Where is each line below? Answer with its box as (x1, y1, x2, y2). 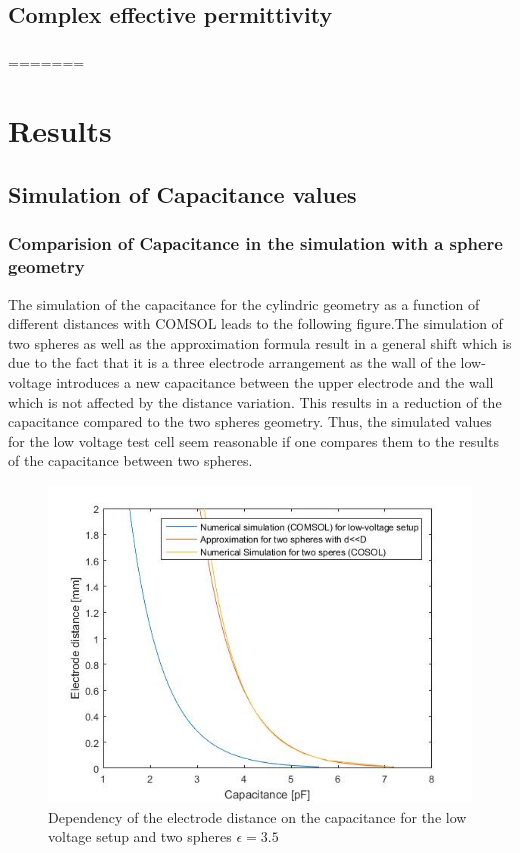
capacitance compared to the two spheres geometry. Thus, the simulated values (8, 411, 492, 432)
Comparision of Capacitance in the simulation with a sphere (8, 231, 503, 256)
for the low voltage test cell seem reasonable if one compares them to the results (8, 430, 499, 451)
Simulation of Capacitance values (8, 179, 357, 210)
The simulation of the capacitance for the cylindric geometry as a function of (8, 293, 480, 314)
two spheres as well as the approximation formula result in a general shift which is (8, 332, 512, 353)
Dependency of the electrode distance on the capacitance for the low (48, 806, 467, 827)
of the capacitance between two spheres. (8, 450, 253, 471)
